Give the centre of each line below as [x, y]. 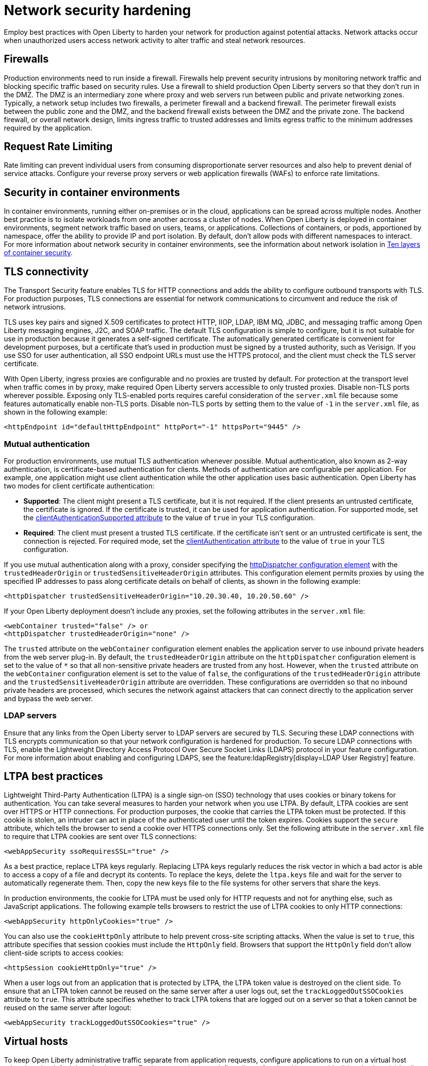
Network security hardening [97, 10]
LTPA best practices [53, 777]
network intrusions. [35, 307]
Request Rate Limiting [58, 147]
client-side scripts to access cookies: [64, 953]
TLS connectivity [46, 271]
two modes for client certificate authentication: [79, 486]
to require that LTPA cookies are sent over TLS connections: [100, 837]
